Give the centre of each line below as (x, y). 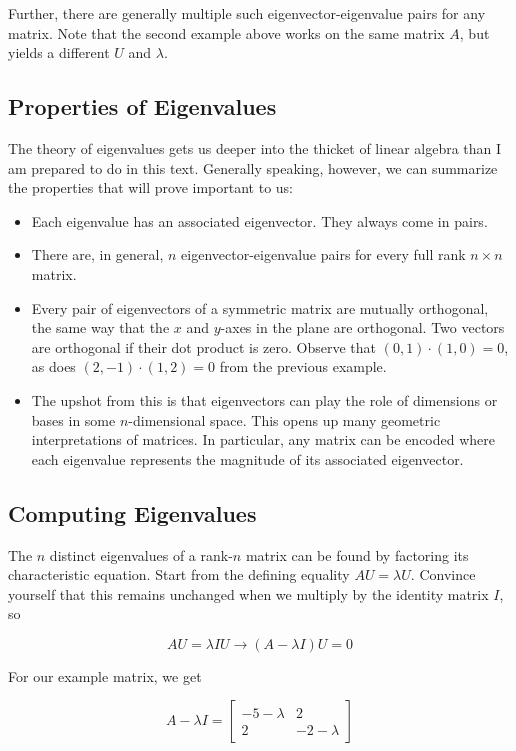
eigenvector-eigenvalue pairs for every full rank (323, 254)
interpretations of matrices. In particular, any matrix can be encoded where (263, 439)
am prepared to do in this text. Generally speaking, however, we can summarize (253, 167)
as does (53, 366)
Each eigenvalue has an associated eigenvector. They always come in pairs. (259, 220)
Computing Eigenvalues (132, 512)
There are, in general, (97, 254)
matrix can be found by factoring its (357, 554)
